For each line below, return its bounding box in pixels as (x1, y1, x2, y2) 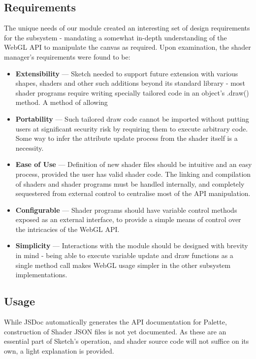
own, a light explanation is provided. (4, 345, 114, 356)
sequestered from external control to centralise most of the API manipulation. (15, 188, 251, 198)
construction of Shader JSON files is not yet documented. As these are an (4, 326, 226, 336)
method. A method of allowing (15, 97, 108, 107)
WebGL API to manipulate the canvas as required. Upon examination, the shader (4, 42, 251, 52)
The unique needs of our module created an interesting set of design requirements (4, 23, 250, 33)
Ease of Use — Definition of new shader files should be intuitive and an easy (15, 159, 252, 169)
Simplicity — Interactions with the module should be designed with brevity (15, 240, 248, 251)
